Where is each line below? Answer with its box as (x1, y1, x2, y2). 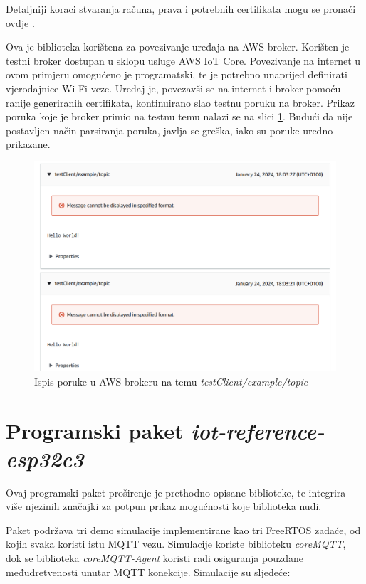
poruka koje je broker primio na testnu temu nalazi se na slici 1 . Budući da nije (6, 109, 353, 124)
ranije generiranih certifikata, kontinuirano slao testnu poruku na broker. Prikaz (6, 95, 355, 110)
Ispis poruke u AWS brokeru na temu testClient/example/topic (34, 373, 308, 388)
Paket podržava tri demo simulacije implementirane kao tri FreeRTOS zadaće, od (6, 522, 361, 537)
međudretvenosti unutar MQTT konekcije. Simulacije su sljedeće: (6, 564, 291, 579)
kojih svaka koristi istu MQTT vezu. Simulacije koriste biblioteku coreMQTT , (6, 536, 346, 551)
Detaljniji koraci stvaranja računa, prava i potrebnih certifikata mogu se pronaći (6, 1, 356, 16)
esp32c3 (6, 443, 84, 473)
